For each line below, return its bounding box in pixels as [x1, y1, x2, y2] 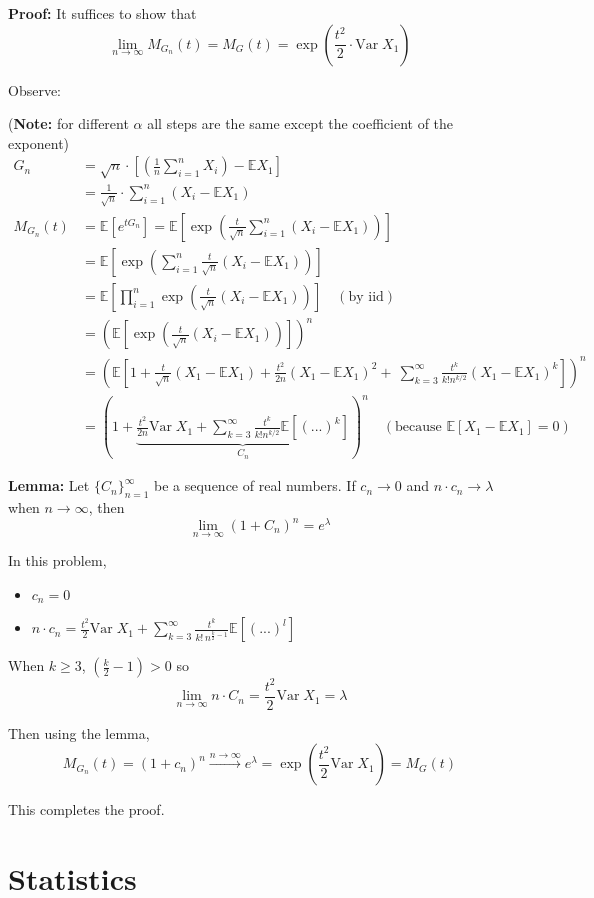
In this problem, [8, 550, 107, 571]
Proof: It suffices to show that [8, 3, 197, 23]
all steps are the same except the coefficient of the [147, 113, 454, 134]
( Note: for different [8, 113, 129, 134]
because [395, 420, 442, 435]
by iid [348, 289, 384, 304]
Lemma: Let [8, 475, 90, 496]
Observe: [8, 79, 62, 100]
